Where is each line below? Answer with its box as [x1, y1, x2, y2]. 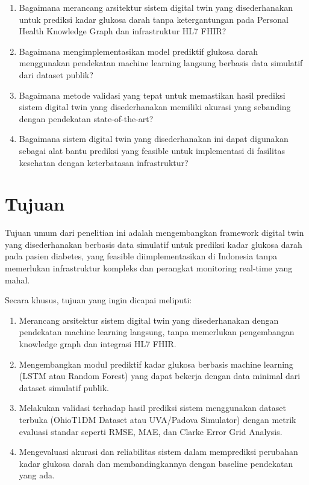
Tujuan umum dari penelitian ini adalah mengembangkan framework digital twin [5, 226, 304, 239]
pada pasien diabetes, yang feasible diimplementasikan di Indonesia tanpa [5, 250, 277, 262]
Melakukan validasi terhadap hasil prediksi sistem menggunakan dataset [19, 401, 286, 414]
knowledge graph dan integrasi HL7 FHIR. [19, 338, 176, 350]
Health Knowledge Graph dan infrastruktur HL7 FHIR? [19, 25, 226, 37]
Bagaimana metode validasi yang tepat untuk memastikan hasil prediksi [19, 88, 286, 101]
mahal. [5, 273, 30, 286]
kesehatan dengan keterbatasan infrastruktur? [19, 156, 189, 168]
